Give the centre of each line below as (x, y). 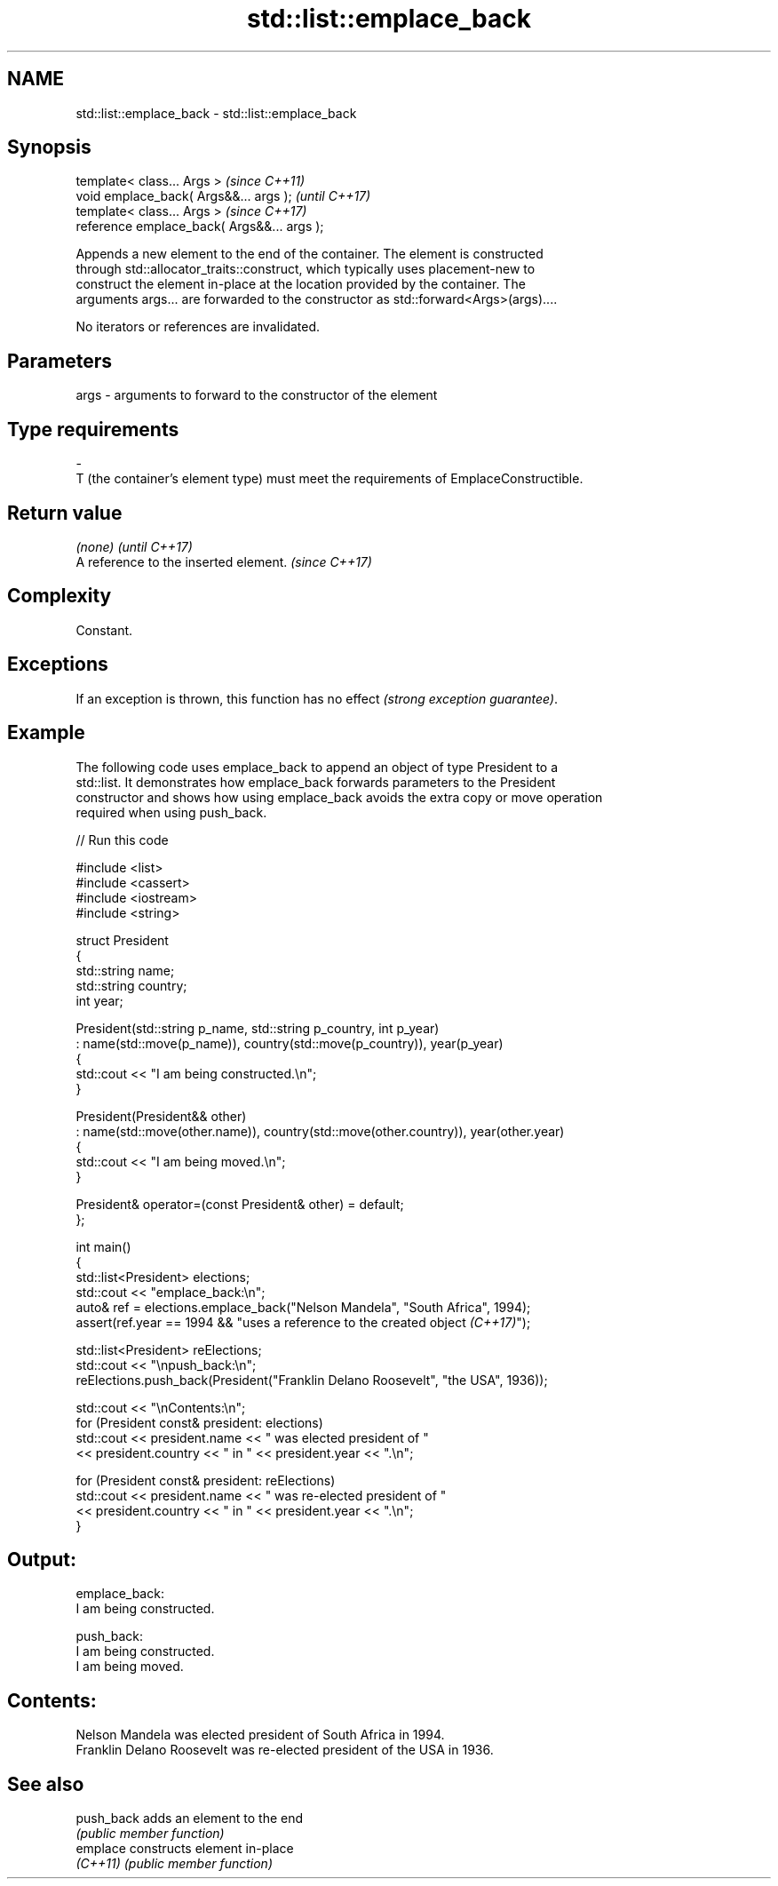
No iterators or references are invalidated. (198, 327)
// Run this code (122, 840)
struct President (122, 940)
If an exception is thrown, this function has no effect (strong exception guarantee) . (317, 698)
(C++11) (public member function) (174, 1864)
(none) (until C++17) (134, 546)
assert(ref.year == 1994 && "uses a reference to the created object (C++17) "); (303, 1322)
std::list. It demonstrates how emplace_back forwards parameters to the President (316, 782)
